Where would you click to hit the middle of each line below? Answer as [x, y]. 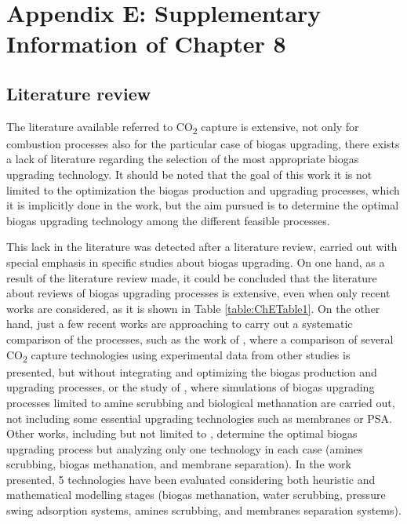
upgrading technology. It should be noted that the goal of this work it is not [189, 175]
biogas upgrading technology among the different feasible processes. [168, 220]
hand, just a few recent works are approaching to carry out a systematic [180, 324]
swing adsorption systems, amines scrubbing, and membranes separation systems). [204, 510]
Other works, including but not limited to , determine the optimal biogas [182, 433]
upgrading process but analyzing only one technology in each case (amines [185, 448]
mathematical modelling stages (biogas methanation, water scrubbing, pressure [196, 495]
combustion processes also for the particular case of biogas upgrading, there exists [203, 143]
